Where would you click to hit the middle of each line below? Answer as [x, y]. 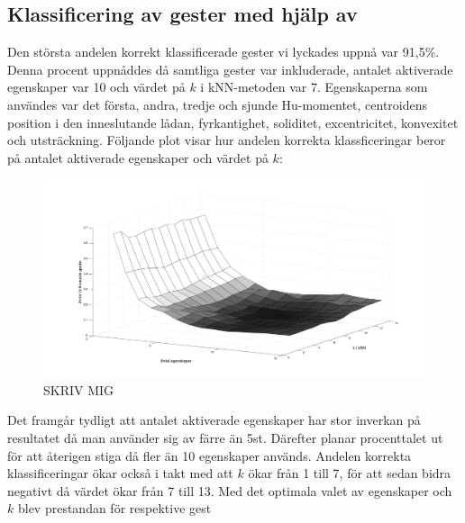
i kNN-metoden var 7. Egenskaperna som [314, 87]
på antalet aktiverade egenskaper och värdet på [138, 157]
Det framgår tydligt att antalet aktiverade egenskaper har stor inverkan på [214, 420]
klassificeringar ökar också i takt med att [120, 473]
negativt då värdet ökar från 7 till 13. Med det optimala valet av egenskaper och [230, 490]
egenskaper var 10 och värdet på [96, 87]
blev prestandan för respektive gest [114, 508]
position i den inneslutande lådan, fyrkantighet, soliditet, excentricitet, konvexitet [233, 122]
